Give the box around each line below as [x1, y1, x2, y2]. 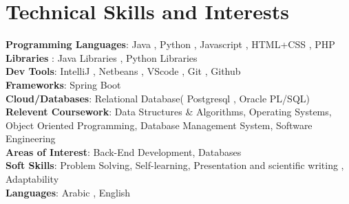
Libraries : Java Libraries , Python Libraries [6, 50, 198, 65]
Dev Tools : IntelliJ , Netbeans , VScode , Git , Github [6, 64, 241, 78]
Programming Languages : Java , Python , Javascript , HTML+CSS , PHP [6, 37, 335, 52]
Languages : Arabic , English [6, 185, 131, 199]
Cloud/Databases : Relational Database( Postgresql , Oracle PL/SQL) [6, 91, 310, 105]
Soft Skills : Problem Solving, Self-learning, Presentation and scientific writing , [6, 158, 344, 172]
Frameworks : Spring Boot [6, 77, 121, 91]
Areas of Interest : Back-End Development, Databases [6, 144, 242, 159]
